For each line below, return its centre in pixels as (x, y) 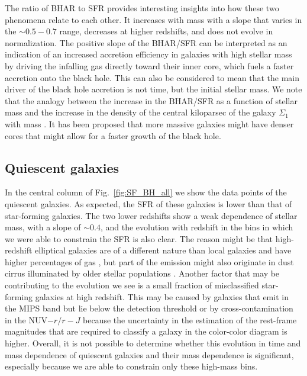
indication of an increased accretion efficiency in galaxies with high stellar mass (148, 54)
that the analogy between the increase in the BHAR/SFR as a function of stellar (151, 100)
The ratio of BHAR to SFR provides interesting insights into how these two (142, 8)
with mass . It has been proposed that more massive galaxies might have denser (149, 123)
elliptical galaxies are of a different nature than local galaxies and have (163, 250)
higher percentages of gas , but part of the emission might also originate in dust (149, 261)
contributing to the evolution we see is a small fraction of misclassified (132, 285)
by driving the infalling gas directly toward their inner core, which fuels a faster (149, 65)
